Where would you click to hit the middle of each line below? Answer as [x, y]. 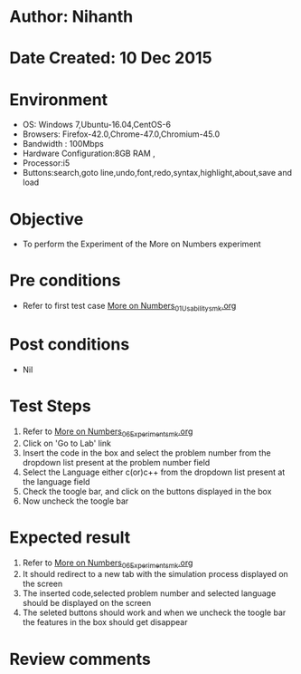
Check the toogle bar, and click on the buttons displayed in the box [147, 491]
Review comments [80, 659]
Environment [59, 99]
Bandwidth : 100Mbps [63, 144]
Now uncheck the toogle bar [75, 501]
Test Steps [51, 406]
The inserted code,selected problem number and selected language [149, 593]
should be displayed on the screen [87, 603]
